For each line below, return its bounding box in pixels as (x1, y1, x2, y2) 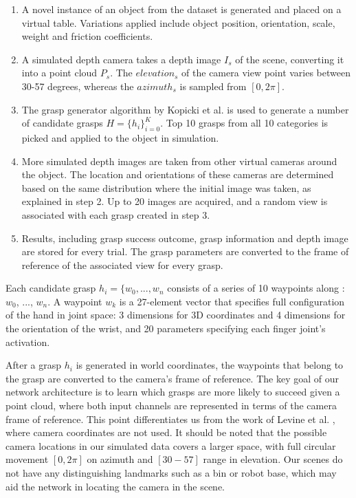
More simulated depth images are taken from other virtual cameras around (21, 153, 337, 168)
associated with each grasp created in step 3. (21, 207, 210, 221)
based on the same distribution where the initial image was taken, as (21, 180, 311, 195)
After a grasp (5, 358, 62, 372)
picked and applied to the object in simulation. (21, 130, 219, 144)
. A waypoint (47, 294, 102, 308)
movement (5, 452, 49, 466)
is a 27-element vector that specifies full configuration (119, 294, 345, 308)
